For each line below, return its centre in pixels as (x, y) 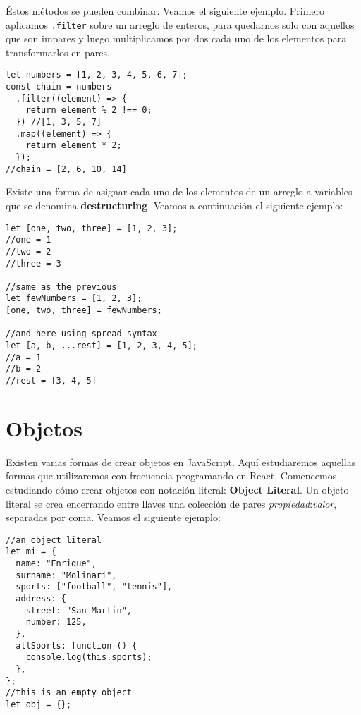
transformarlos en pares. (58, 52)
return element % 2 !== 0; (89, 110)
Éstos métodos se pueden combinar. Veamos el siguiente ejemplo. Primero (165, 11)
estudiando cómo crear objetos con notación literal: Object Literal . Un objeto (177, 490)
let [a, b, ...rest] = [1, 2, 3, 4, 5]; (102, 346)
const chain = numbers (59, 87)
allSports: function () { (77, 646)
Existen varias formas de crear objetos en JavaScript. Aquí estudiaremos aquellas (181, 462)
